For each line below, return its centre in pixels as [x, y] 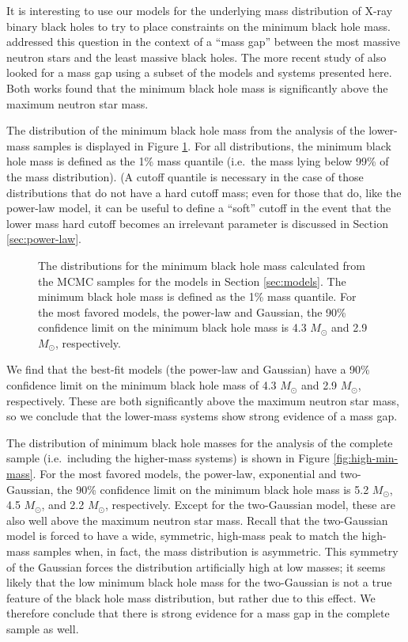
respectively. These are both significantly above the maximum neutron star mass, [203, 400]
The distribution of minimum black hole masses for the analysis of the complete [200, 442]
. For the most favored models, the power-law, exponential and [185, 474]
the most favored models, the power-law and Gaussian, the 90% [192, 312]
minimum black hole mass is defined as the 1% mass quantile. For [197, 296]
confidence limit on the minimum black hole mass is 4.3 [172, 327]
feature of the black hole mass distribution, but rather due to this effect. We [191, 597]
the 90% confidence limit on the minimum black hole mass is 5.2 [213, 489]
